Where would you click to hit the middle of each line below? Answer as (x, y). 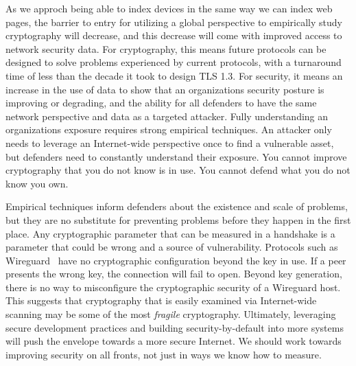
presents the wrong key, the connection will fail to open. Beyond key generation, (174, 274)
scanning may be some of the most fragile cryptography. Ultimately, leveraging (171, 314)
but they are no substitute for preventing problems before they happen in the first (178, 219)
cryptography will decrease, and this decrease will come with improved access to (174, 35)
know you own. (37, 183)
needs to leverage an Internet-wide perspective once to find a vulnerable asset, (170, 142)
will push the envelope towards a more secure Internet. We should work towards (174, 341)
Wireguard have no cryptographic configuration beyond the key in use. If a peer (176, 260)
